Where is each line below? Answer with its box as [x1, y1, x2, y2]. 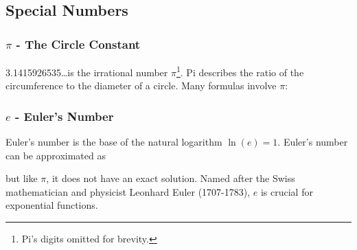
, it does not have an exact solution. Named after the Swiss [46, 171, 295, 185]
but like [5, 171, 38, 185]
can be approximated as [5, 148, 106, 162]
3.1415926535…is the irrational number [5, 65, 168, 79]
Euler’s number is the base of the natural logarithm [5, 135, 222, 149]
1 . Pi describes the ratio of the [176, 63, 304, 79]
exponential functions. [5, 198, 98, 212]
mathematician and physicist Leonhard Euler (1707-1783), [5, 184, 251, 198]
